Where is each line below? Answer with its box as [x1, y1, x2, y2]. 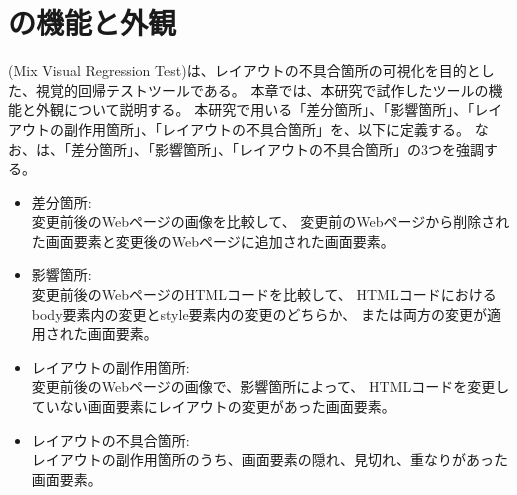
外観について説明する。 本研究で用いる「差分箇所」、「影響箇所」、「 [35, 99, 475, 120]
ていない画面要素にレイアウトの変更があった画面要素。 [31, 396, 396, 417]
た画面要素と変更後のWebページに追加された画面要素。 [31, 230, 395, 251]
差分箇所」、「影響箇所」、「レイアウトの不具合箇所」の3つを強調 [70, 138, 484, 159]
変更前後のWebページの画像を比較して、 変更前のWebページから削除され [31, 211, 510, 232]
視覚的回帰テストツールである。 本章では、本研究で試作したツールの [35, 79, 489, 100]
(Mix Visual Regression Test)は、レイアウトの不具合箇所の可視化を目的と [8, 60, 481, 81]
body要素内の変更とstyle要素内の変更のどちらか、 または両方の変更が [31, 303, 487, 324]
